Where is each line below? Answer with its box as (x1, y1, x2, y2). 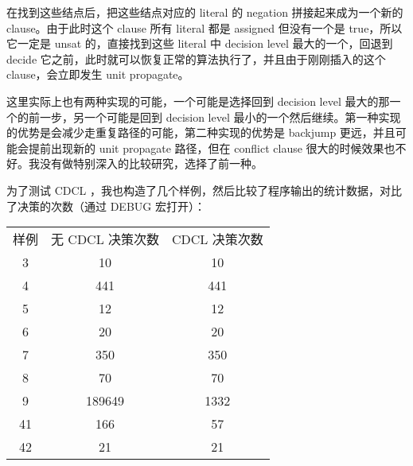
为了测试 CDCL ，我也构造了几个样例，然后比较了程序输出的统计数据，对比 (6, 181, 402, 198)
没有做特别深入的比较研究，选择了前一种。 (39, 155, 263, 172)
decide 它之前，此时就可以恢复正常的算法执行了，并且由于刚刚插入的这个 (6, 50, 386, 67)
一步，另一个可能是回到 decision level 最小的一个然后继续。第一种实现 (39, 108, 401, 125)
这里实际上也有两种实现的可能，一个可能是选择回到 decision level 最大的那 (6, 92, 390, 109)
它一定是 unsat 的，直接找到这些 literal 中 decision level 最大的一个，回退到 (6, 35, 393, 52)
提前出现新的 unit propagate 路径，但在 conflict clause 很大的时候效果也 (28, 139, 395, 156)
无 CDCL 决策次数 (51, 230, 159, 249)
